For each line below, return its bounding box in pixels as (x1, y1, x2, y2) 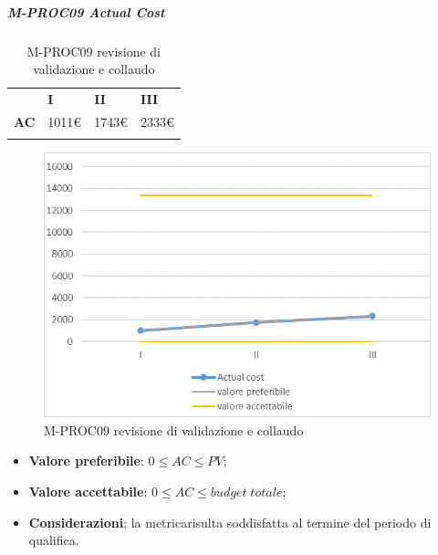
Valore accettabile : (28, 481, 148, 500)
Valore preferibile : (28, 451, 144, 470)
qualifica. (28, 530, 79, 550)
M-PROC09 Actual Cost (7, 2, 165, 21)
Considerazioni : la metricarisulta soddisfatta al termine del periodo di (28, 512, 432, 531)
